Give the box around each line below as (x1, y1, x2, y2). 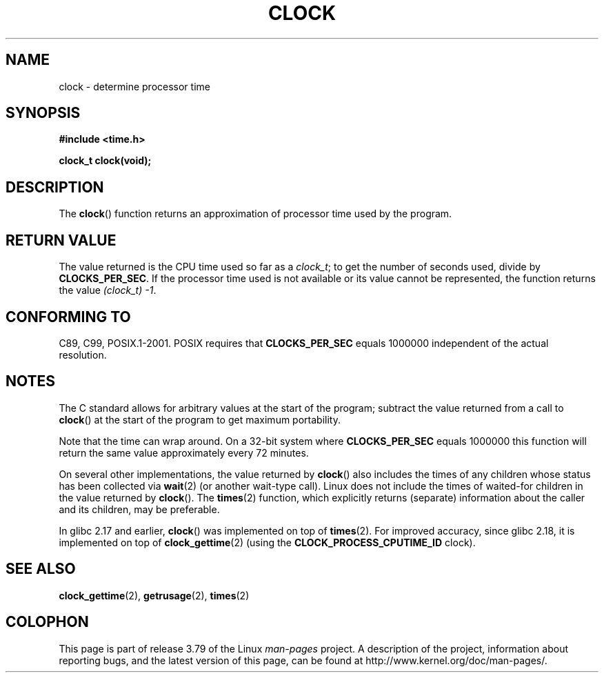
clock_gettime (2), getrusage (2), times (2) (59, 589, 250, 601)
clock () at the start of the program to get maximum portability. (59, 413, 341, 426)
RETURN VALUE (6, 231, 117, 249)
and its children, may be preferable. (59, 503, 220, 515)
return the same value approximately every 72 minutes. (59, 446, 309, 459)
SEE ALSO (6, 560, 76, 578)
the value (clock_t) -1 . (59, 284, 157, 297)
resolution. (59, 348, 107, 361)
